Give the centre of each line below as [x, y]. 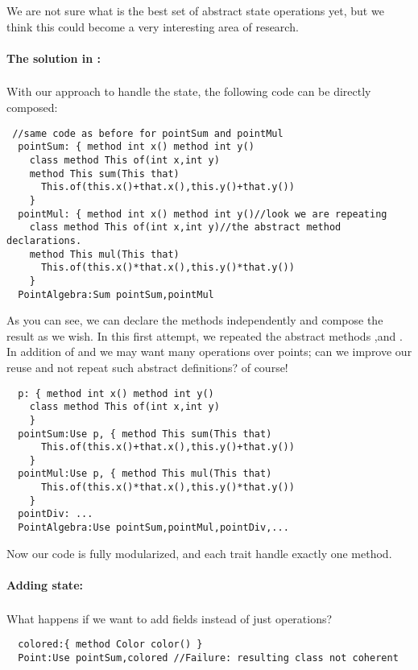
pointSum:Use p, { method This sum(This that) [145, 434]
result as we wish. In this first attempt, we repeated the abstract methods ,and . [205, 335]
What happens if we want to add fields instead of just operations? [170, 618]
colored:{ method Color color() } [110, 645]
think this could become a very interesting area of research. [153, 26]
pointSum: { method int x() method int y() [136, 147]
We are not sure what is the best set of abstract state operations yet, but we [195, 10]
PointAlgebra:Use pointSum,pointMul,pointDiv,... [153, 528]
